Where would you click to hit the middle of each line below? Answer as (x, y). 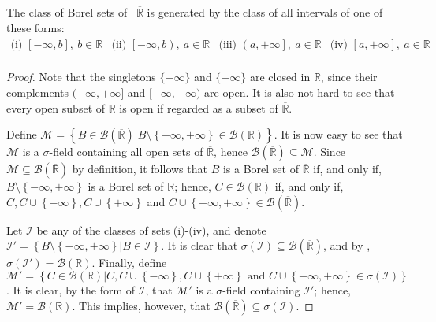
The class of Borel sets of (67, 12)
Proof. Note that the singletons (81, 77)
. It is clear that (199, 245)
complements (38, 93)
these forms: (35, 27)
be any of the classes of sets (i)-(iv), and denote (151, 229)
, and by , (347, 245)
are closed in (280, 77)
